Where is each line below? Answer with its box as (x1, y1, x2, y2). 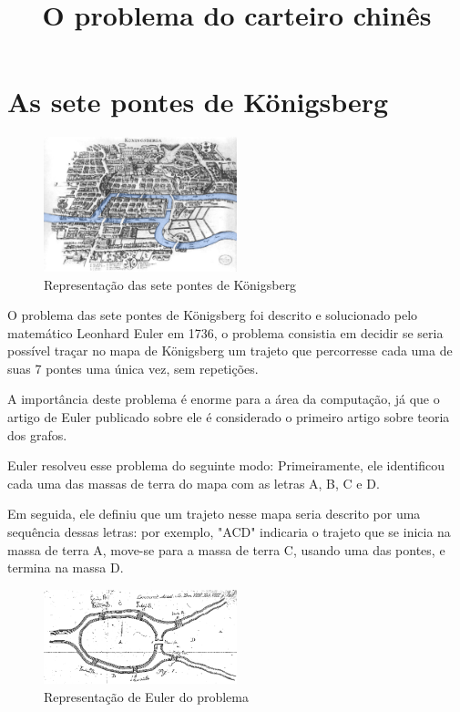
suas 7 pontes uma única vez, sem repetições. (7, 358, 259, 377)
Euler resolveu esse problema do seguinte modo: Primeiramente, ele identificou (7, 456, 445, 475)
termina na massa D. (7, 558, 124, 577)
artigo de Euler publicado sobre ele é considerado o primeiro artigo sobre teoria (7, 408, 450, 427)
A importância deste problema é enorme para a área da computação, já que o (7, 389, 440, 408)
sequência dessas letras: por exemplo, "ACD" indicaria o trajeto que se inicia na (7, 522, 451, 542)
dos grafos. (7, 425, 67, 444)
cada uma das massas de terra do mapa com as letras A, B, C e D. (7, 473, 380, 492)
